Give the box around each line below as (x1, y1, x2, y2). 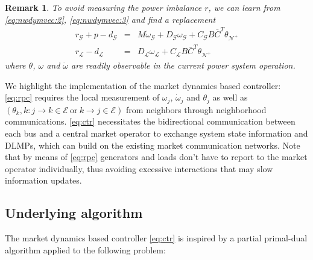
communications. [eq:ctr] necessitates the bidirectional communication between (5, 115, 296, 128)
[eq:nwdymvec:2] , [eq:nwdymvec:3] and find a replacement (5, 13, 216, 25)
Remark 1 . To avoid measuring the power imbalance (5, 1, 202, 13)
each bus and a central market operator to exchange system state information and (5, 127, 308, 140)
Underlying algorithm (5, 203, 143, 222)
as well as (212, 91, 248, 104)
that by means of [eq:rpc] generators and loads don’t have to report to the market (5, 150, 308, 163)
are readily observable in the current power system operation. (71, 59, 296, 72)
